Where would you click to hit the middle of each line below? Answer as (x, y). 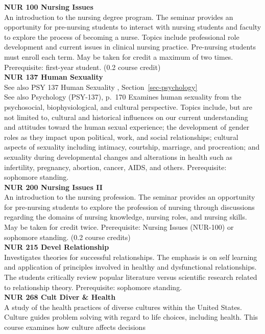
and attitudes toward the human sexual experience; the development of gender (127, 127)
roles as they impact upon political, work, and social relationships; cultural (121, 137)
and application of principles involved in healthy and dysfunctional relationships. (130, 267)
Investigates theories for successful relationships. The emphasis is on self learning (131, 257)
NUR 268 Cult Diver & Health (60, 297)
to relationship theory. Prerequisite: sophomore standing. (93, 287)
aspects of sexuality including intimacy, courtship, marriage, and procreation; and (132, 147)
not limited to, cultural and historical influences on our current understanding (126, 117)
